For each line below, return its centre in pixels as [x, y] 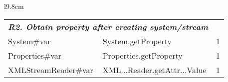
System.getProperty [137, 41]
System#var [29, 41]
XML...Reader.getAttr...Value [154, 70]
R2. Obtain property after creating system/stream [108, 26]
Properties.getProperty [142, 55]
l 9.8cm [14, 6]
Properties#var [35, 55]
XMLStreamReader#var [51, 70]
